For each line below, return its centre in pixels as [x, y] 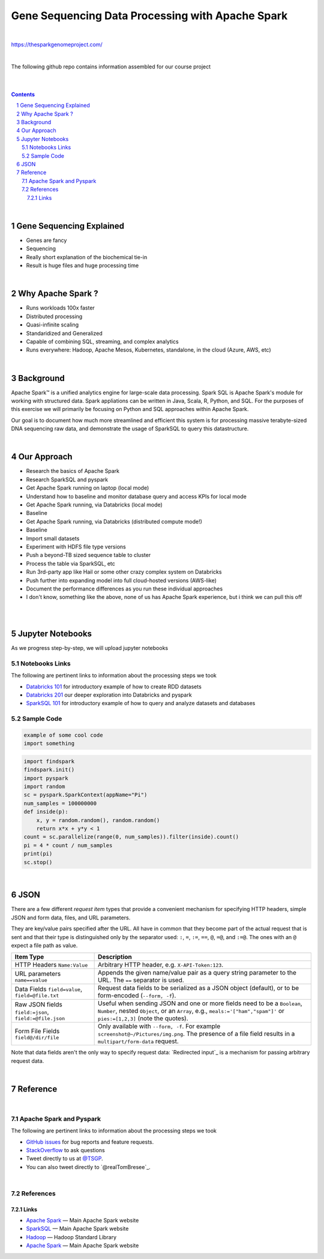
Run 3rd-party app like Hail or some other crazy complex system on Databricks [124, 572]
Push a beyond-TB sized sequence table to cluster [88, 555]
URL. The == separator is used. [141, 980]
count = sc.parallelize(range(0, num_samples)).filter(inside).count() [131, 837]
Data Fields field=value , [49, 989]
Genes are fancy [46, 240]
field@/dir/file [37, 1037]
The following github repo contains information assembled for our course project [111, 67]
